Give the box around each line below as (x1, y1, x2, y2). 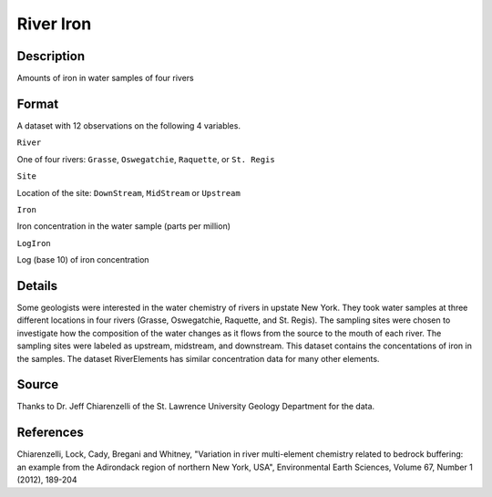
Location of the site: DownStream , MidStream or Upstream (16, 187, 241, 198)
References (16, 425, 84, 440)
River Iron (16, 14, 92, 34)
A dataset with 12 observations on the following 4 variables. (16, 119, 241, 131)
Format (16, 96, 59, 111)
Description (16, 48, 86, 64)
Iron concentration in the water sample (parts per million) (16, 221, 231, 232)
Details (16, 278, 58, 294)
